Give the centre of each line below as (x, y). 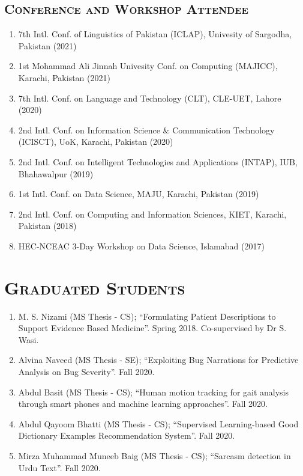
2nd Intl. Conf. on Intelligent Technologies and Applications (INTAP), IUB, (158, 161)
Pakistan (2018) (47, 226)
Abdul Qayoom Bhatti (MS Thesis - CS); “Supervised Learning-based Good (158, 423)
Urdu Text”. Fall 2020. (59, 467)
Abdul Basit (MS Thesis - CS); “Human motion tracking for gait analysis (154, 392)
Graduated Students (95, 287)
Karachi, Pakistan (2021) (64, 77)
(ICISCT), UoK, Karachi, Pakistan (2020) (96, 142)
